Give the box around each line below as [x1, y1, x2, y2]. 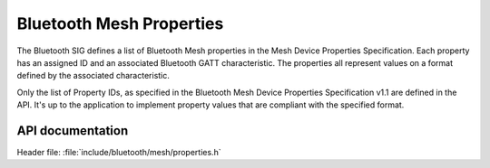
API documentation [16, 123, 129, 138]
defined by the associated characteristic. [16, 70, 170, 81]
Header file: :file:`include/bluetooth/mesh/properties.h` [16, 147, 221, 158]
